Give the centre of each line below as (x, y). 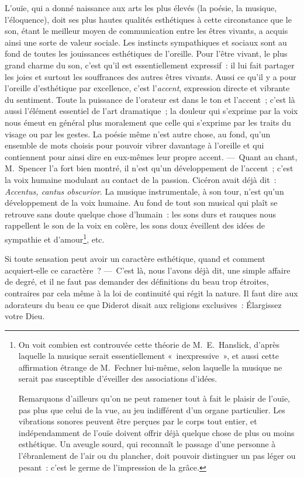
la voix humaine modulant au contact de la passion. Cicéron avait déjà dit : (141, 179)
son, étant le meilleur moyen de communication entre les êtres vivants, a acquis (146, 31)
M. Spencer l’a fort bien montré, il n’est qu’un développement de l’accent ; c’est (149, 168)
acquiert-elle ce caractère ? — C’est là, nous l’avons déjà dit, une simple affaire (148, 270)
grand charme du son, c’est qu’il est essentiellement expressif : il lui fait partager (150, 65)
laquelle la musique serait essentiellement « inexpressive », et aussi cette (148, 356)
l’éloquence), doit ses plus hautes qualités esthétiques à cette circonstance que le (148, 19)
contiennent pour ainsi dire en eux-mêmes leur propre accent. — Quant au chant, (151, 156)
